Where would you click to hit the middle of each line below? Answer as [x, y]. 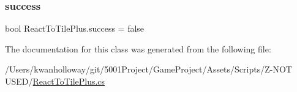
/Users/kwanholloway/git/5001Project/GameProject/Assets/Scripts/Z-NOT [148, 69]
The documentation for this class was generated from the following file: [138, 48]
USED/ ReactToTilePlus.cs [55, 81]
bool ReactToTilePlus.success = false [75, 28]
